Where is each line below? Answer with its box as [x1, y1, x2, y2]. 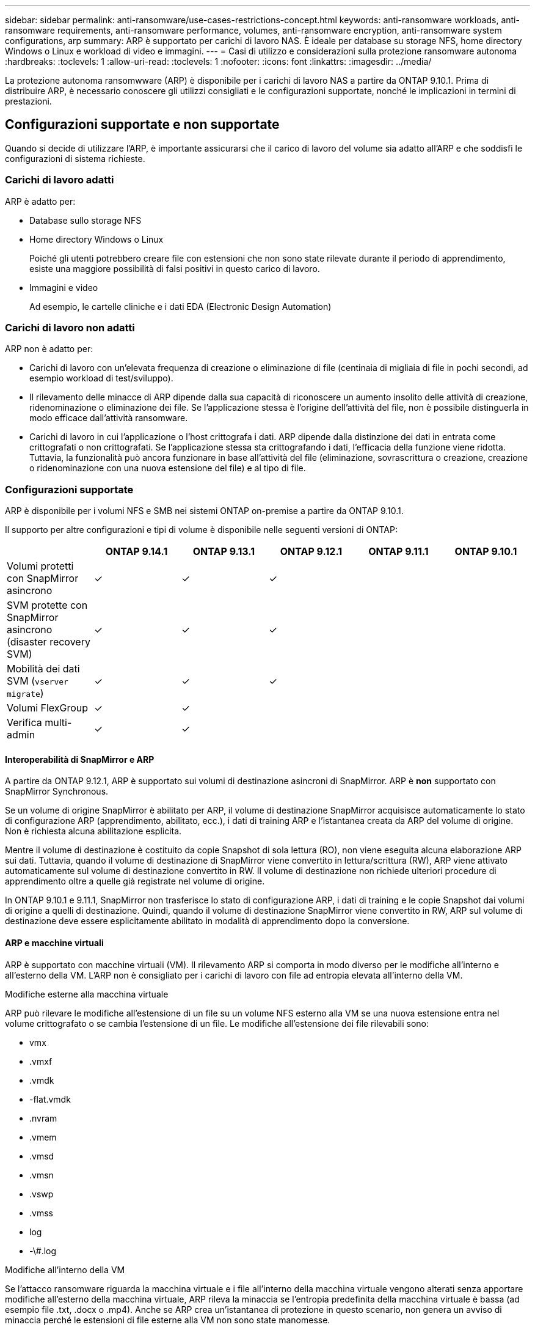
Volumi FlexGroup [7, 702, 89, 715]
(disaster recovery [7, 636, 90, 648]
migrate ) [7, 687, 44, 700]
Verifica [7, 716, 42, 729]
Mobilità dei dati [7, 663, 80, 675]
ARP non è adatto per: [5, 344, 93, 355]
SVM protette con [7, 599, 88, 612]
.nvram [29, 1112, 57, 1123]
